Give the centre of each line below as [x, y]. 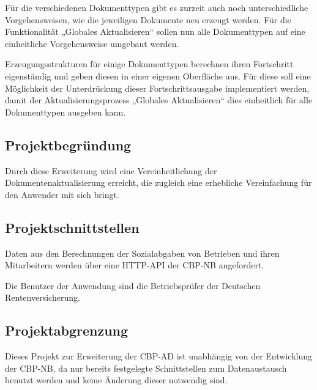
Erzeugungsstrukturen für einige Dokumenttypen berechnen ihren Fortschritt [149, 64]
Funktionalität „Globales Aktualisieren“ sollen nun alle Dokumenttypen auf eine [155, 31]
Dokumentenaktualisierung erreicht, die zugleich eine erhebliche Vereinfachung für [158, 182]
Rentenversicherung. [43, 297]
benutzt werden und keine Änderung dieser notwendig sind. [116, 380]
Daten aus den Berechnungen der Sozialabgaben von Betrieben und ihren [142, 253]
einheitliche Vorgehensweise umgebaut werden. [92, 43]
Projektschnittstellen [72, 227]
